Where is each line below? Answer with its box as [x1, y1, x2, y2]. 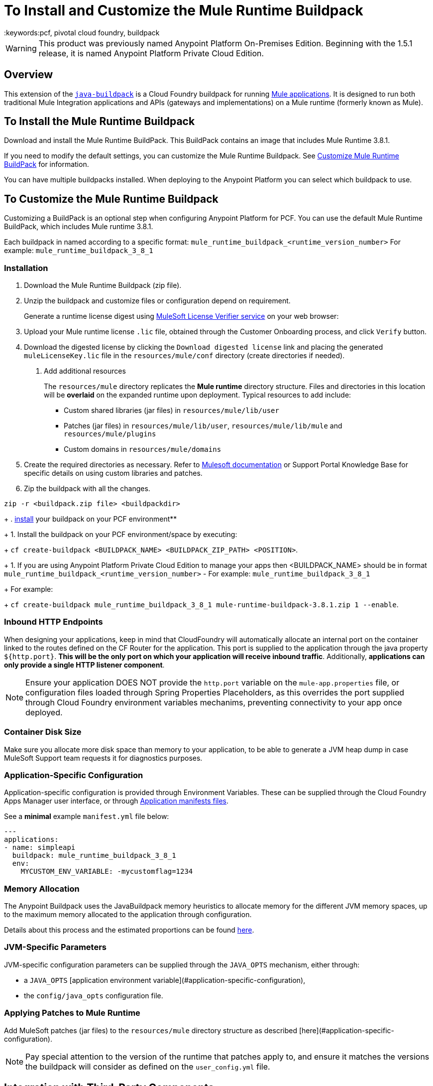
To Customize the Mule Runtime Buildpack [4, 192, 218, 205]
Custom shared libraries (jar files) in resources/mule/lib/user [64, 406, 279, 415]
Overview [4, 68, 53, 81]
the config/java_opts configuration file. [24, 991, 163, 1000]
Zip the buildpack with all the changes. [24, 484, 150, 493]
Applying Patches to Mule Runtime [4, 1008, 140, 1018]
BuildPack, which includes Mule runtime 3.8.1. [4, 222, 153, 231]
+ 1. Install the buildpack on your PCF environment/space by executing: [4, 530, 237, 539]
